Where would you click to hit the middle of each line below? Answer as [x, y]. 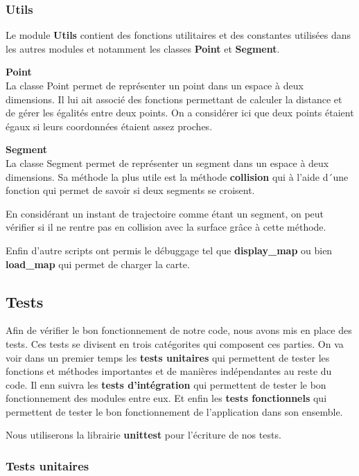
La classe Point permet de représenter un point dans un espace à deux [155, 85]
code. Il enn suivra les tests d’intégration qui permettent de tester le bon [166, 384]
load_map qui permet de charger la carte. [98, 264]
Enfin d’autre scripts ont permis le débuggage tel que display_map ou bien [169, 250]
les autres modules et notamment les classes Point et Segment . [143, 48]
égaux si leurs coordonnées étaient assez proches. [109, 126]
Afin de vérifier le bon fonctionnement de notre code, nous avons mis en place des [179, 330]
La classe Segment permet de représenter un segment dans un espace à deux [167, 162]
